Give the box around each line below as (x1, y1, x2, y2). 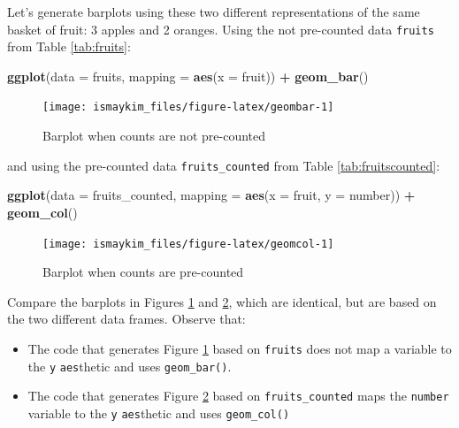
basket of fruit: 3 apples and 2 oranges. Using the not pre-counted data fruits (7, 19, 434, 38)
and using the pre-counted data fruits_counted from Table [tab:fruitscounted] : (7, 156, 440, 174)
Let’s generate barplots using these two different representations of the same (7, 3, 420, 20)
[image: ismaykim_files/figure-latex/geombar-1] (42, 101, 334, 114)
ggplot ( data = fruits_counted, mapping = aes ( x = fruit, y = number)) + (7, 186, 416, 204)
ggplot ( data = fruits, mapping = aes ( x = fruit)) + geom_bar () (7, 66, 369, 85)
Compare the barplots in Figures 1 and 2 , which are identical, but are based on (7, 292, 437, 310)
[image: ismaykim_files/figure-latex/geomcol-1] (42, 237, 334, 250)
